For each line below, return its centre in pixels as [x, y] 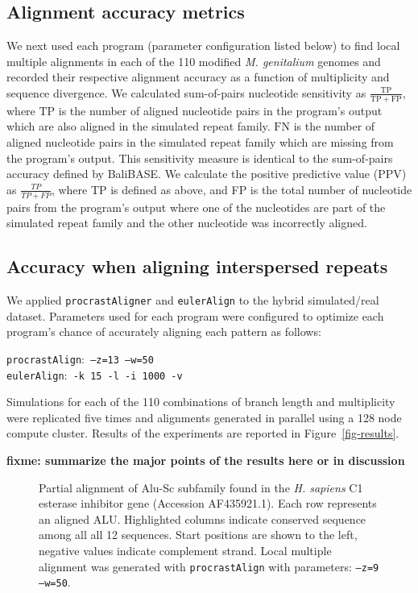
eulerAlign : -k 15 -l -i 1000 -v [95, 374]
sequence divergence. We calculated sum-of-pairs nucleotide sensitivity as [186, 92]
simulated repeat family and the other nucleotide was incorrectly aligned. [187, 223]
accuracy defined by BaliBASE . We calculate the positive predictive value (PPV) [207, 174]
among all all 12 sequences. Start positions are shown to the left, [198, 535]
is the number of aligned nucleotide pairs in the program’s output [220, 110]
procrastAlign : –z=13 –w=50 [80, 358]
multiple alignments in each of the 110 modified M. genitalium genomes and [194, 61]
